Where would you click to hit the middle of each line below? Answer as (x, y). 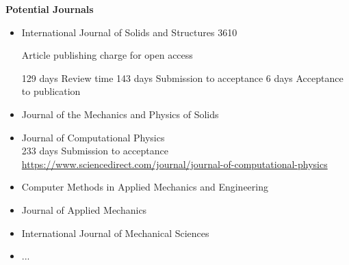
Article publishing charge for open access (107, 55)
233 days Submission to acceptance (95, 151)
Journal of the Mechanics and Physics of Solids (120, 114)
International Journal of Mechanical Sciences (115, 233)
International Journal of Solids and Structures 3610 (129, 32)
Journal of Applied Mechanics (84, 209)
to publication (51, 91)
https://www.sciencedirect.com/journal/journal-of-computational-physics (174, 164)
